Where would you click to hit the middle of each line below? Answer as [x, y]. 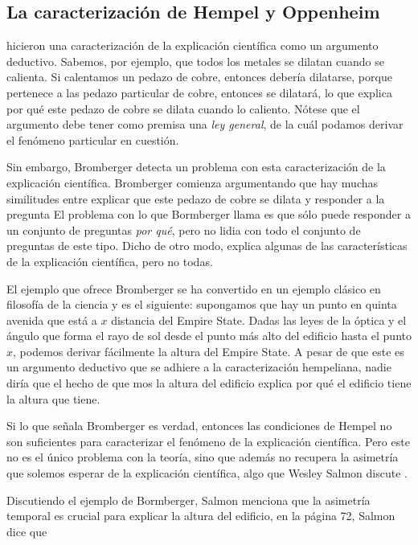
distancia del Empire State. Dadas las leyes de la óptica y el [259, 320]
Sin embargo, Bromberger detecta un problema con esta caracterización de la [196, 167]
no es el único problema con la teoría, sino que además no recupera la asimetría [203, 457]
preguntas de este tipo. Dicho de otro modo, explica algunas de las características [207, 246]
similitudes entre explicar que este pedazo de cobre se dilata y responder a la [196, 198]
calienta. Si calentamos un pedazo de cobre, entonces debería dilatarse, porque [199, 77]
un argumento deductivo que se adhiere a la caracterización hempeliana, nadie [199, 367]
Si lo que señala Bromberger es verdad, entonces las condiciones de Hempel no [199, 426]
